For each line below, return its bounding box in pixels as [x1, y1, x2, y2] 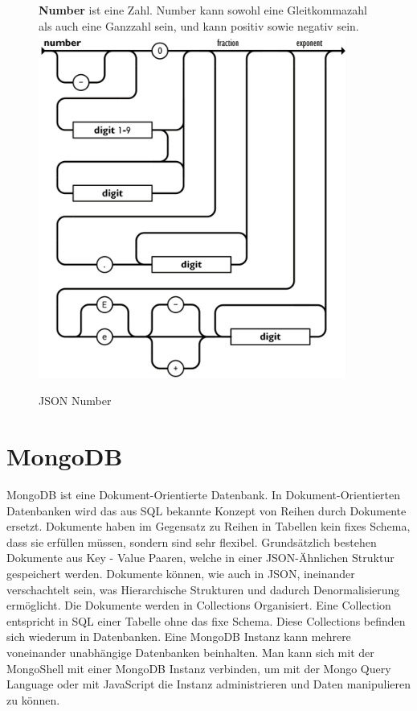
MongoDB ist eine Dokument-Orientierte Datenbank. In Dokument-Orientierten [6, 486, 401, 503]
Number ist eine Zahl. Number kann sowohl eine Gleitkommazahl [39, 2, 367, 18]
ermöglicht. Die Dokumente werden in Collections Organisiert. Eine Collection [6, 597, 391, 614]
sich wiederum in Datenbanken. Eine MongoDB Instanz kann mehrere [6, 628, 351, 645]
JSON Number [39, 392, 112, 409]
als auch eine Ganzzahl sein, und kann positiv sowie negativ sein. [39, 17, 359, 34]
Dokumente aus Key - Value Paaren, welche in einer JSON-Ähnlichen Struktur [6, 549, 395, 566]
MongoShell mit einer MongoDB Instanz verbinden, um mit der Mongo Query [6, 659, 391, 676]
